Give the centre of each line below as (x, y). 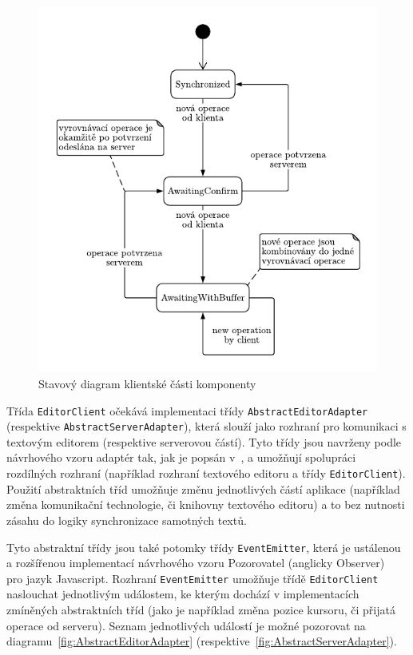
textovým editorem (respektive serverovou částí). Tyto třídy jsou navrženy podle (204, 441)
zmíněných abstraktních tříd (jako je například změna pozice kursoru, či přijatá (201, 609)
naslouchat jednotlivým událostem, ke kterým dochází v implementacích (183, 594)
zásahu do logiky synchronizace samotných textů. (127, 520)
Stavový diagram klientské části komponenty (147, 383)
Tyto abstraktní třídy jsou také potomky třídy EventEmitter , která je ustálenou (204, 547)
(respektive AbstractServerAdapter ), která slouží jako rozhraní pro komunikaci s (206, 426)
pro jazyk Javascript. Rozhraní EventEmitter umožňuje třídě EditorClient (193, 578)
